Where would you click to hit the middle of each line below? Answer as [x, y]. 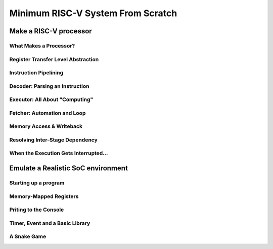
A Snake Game [28, 236]
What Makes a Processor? [42, 45]
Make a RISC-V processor [51, 31]
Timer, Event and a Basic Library [50, 223]
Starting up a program [37, 183]
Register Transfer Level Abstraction [54, 59]
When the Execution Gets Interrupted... [59, 153]
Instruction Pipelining [36, 73]
